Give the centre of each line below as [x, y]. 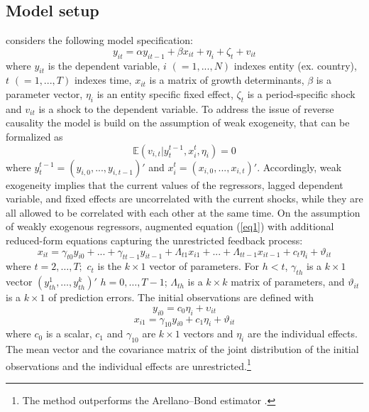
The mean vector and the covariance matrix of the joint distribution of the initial [182, 349]
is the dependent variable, [104, 65]
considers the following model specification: [99, 40]
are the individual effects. [302, 334]
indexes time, [103, 80]
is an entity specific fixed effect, [165, 93]
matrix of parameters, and [288, 282]
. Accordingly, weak [299, 167]
